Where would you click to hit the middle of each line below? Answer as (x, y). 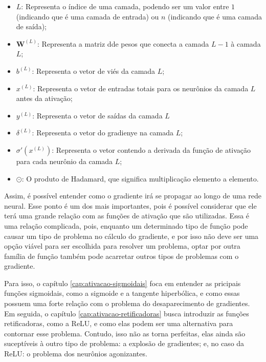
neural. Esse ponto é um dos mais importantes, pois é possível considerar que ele (130, 205)
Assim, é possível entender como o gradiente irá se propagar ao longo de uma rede (133, 196)
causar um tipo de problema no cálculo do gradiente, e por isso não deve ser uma (131, 236)
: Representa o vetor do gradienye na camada (103, 133)
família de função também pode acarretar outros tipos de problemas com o (121, 256)
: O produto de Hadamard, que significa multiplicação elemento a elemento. (140, 178)
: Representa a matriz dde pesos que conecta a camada (123, 43)
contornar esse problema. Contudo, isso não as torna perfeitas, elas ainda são (125, 333)
